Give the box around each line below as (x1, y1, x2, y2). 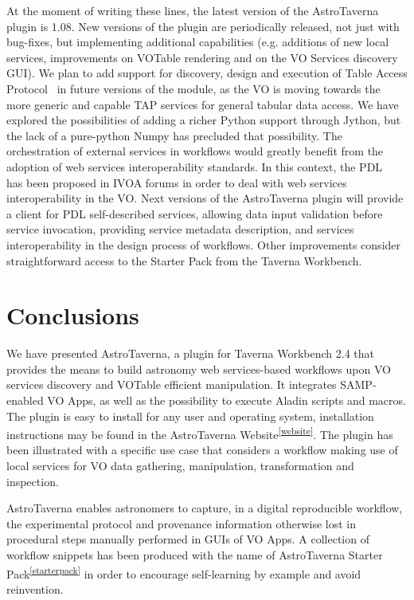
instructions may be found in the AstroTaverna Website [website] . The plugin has (6, 424, 393, 442)
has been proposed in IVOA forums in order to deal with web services (6, 174, 347, 190)
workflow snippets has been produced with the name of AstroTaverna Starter (6, 547, 383, 563)
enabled (6, 392, 44, 408)
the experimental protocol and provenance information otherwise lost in (6, 515, 357, 531)
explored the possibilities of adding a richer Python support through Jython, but (6, 112, 401, 128)
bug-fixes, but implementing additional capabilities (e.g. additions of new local (6, 33, 389, 50)
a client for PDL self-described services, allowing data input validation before (6, 205, 383, 222)
